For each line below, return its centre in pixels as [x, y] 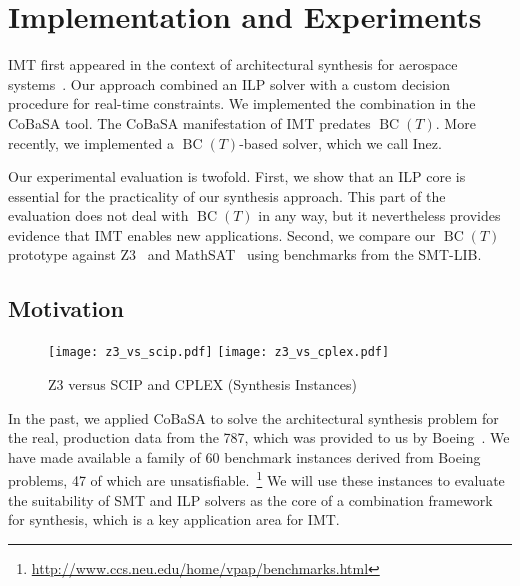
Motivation [66, 308]
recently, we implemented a [91, 142]
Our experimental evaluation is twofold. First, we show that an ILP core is [237, 176]
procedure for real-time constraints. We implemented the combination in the [242, 103]
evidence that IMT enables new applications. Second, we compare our [222, 234]
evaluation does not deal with [98, 215]
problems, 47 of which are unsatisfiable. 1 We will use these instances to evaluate [256, 478]
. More [455, 122]
